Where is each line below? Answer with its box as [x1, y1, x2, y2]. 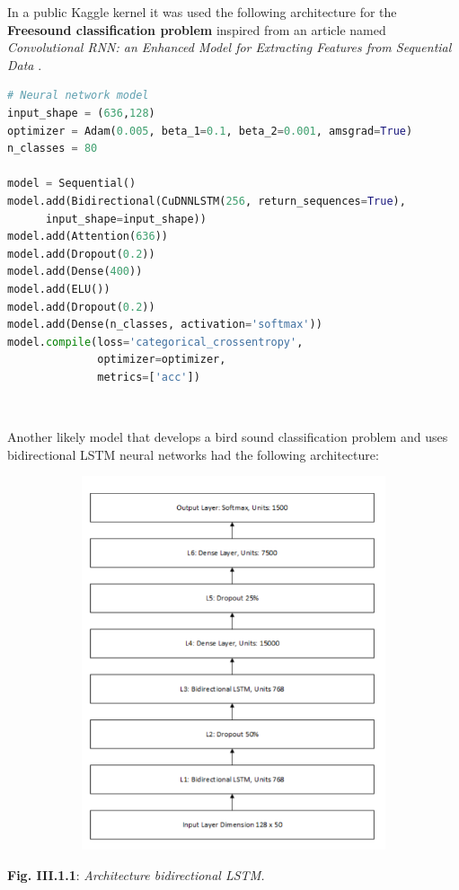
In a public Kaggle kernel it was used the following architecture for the [7, 3, 397, 21]
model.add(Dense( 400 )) [7, 265, 143, 278]
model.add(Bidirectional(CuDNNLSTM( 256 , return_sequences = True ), [7, 194, 406, 207]
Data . [7, 55, 42, 74]
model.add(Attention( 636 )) [7, 230, 168, 243]
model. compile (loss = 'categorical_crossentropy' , [7, 335, 304, 348]
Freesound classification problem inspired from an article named [7, 20, 386, 39]
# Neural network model [7, 89, 149, 102]
